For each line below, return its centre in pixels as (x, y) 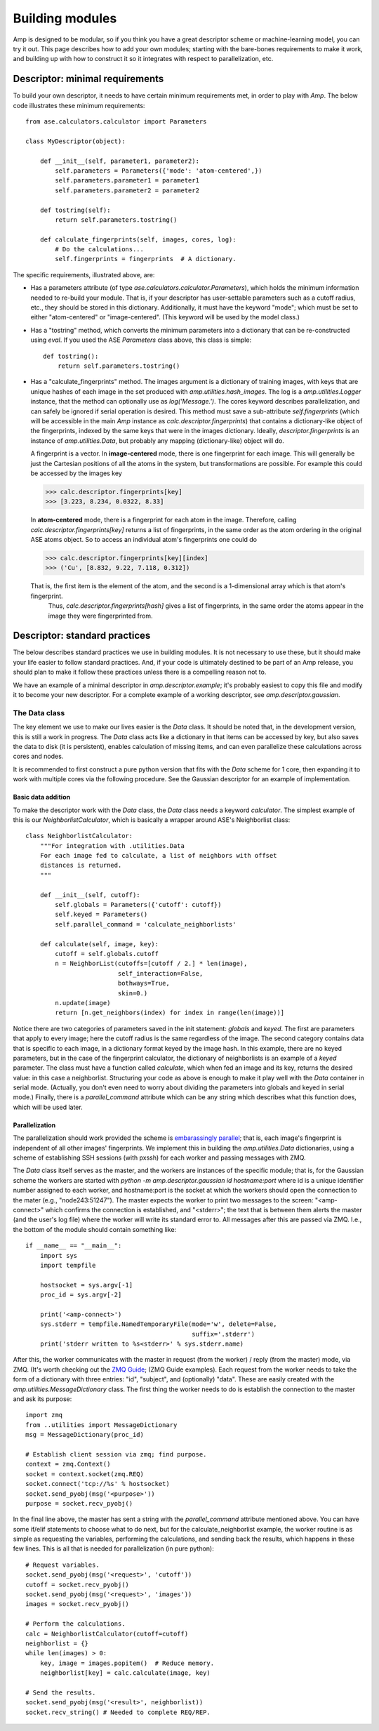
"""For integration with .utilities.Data (112, 845)
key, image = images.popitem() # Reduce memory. (127, 1663)
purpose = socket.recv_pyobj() (79, 1503)
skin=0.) (133, 993)
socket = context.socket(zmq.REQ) (85, 1474)
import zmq (44, 1415)
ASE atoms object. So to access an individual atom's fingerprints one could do (144, 540)
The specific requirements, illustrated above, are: (84, 274)
